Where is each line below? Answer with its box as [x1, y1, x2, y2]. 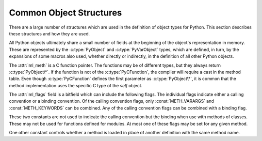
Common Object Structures [9, 7, 122, 18]
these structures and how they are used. [9, 31, 90, 36]
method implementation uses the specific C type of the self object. [9, 82, 143, 88]
